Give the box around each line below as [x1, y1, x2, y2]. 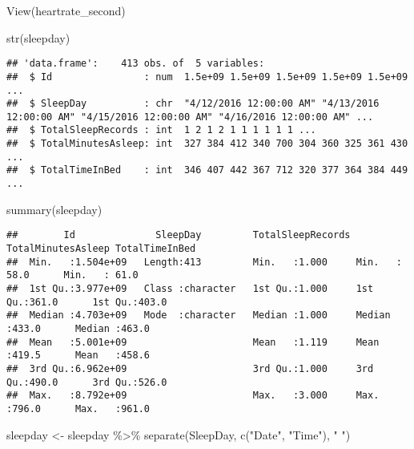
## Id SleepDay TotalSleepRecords [6, 229, 351, 241]
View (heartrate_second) [6, 2, 126, 18]
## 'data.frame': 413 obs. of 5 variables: [6, 58, 265, 70]
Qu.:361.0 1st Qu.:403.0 [6, 296, 167, 308]
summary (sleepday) [6, 200, 102, 217]
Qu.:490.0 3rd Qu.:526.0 [6, 376, 167, 388]
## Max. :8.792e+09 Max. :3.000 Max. [6, 390, 380, 402]
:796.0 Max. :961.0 [6, 402, 150, 415]
